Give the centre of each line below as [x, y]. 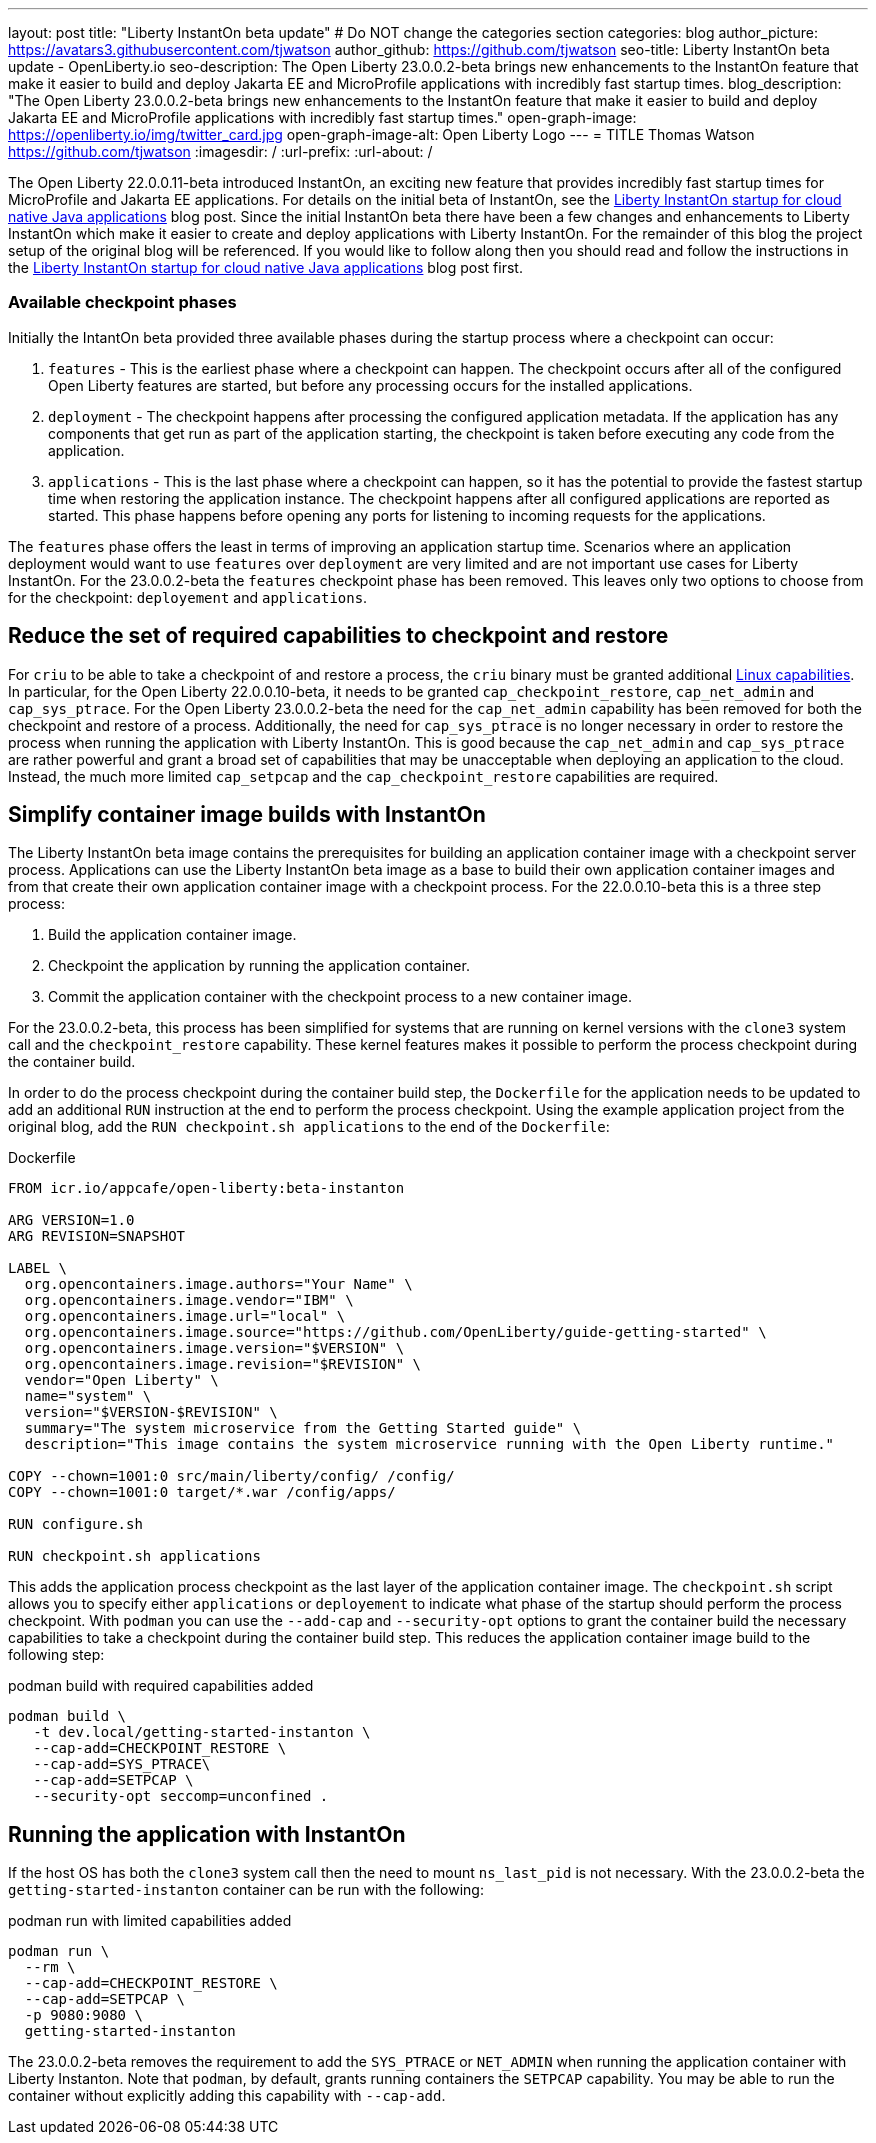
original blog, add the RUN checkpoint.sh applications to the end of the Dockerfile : [309, 1127]
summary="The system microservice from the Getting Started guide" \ [303, 1428]
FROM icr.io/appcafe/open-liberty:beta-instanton [206, 1188]
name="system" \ [88, 1396]
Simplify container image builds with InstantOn [247, 815]
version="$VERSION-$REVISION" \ [151, 1412]
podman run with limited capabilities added [150, 1921]
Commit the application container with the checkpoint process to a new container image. [340, 997]
